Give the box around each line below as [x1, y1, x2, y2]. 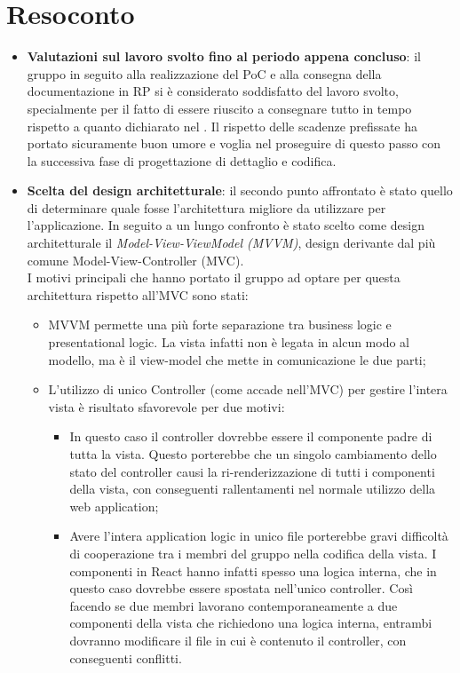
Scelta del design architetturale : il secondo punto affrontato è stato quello [27, 181, 453, 200]
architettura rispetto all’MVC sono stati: [27, 285, 249, 304]
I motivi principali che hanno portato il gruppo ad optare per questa [27, 268, 401, 287]
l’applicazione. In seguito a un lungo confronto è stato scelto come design [27, 216, 424, 234]
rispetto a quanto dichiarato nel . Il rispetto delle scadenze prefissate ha [27, 116, 417, 135]
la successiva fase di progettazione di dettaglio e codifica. [27, 151, 337, 170]
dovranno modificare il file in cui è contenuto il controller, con [69, 630, 407, 649]
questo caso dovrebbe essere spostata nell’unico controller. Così [69, 579, 413, 598]
